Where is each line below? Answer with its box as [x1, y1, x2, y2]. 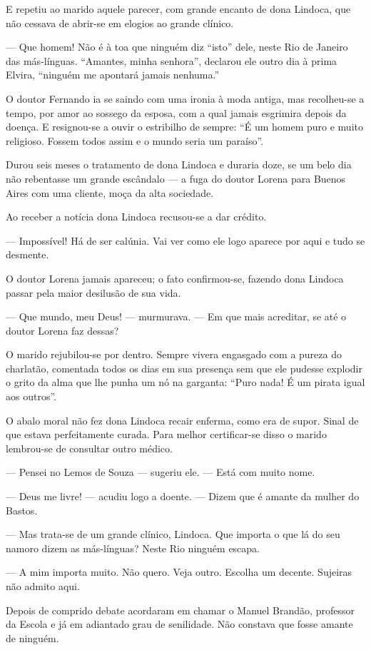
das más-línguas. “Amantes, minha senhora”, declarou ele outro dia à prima [6, 53, 337, 68]
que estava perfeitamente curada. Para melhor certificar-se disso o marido [6, 427, 327, 442]
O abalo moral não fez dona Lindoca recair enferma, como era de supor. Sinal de [6, 412, 359, 427]
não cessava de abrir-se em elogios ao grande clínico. [6, 15, 234, 30]
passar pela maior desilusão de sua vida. [6, 285, 181, 300]
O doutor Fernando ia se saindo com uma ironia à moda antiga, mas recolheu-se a [6, 91, 365, 106]
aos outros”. [6, 389, 56, 404]
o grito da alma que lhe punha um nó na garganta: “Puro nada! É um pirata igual [6, 375, 365, 390]
